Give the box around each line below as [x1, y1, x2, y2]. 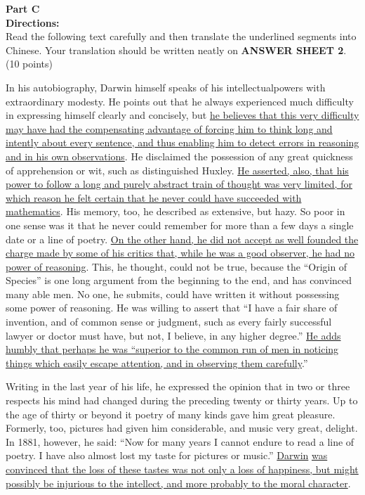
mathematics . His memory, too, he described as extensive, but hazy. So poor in [6, 204, 345, 219]
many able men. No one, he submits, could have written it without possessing [6, 286, 340, 301]
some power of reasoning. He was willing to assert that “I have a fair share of [6, 300, 338, 315]
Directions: [6, 15, 60, 30]
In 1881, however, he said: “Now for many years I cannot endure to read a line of [6, 434, 354, 449]
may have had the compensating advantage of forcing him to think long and [6, 121, 333, 136]
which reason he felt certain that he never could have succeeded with [6, 190, 302, 205]
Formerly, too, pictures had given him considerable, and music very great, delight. [6, 420, 358, 435]
